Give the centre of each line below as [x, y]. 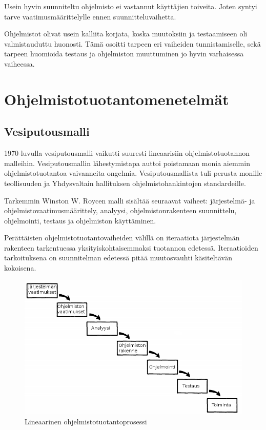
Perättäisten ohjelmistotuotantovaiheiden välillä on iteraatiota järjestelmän [122, 238]
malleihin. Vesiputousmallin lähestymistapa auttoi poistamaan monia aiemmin [127, 163]
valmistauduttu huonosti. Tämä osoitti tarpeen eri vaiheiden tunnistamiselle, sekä [132, 43]
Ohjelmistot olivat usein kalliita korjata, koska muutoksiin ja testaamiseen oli [126, 34]
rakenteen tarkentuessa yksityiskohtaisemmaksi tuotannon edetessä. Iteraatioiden [131, 247]
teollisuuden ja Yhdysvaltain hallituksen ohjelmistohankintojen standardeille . [125, 183]
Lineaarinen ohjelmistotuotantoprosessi [86, 421]
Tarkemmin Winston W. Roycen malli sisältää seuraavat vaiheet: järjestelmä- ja [130, 200]
